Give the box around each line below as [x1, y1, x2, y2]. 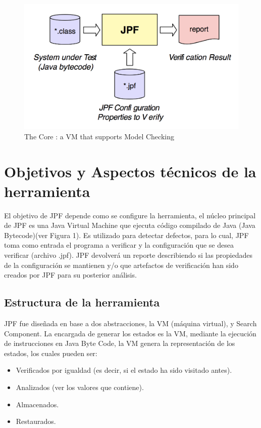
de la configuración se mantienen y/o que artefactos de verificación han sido [4, 259, 238, 270]
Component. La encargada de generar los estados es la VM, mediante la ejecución [4, 328, 256, 338]
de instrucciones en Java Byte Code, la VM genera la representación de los [4, 338, 235, 348]
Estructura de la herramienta [4, 294, 160, 310]
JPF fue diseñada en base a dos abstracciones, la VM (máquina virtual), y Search [4, 318, 257, 329]
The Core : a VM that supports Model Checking [24, 131, 174, 141]
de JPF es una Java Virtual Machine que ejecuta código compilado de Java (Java [4, 220, 255, 230]
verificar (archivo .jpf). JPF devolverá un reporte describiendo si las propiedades [4, 250, 253, 260]
